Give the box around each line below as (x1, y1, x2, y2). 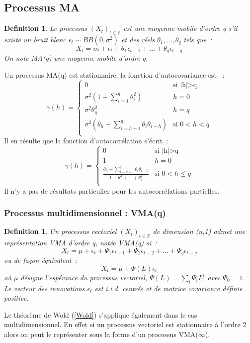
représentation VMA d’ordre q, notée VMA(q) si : (4, 237, 157, 248)
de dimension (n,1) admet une (153, 226, 246, 236)
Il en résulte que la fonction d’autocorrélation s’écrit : (4, 135, 168, 146)
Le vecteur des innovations (4, 283, 85, 293)
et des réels (121, 34, 155, 44)
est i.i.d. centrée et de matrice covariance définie (94, 283, 243, 293)
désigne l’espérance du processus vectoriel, (20, 272, 148, 282)
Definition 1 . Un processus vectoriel (4, 226, 117, 236)
